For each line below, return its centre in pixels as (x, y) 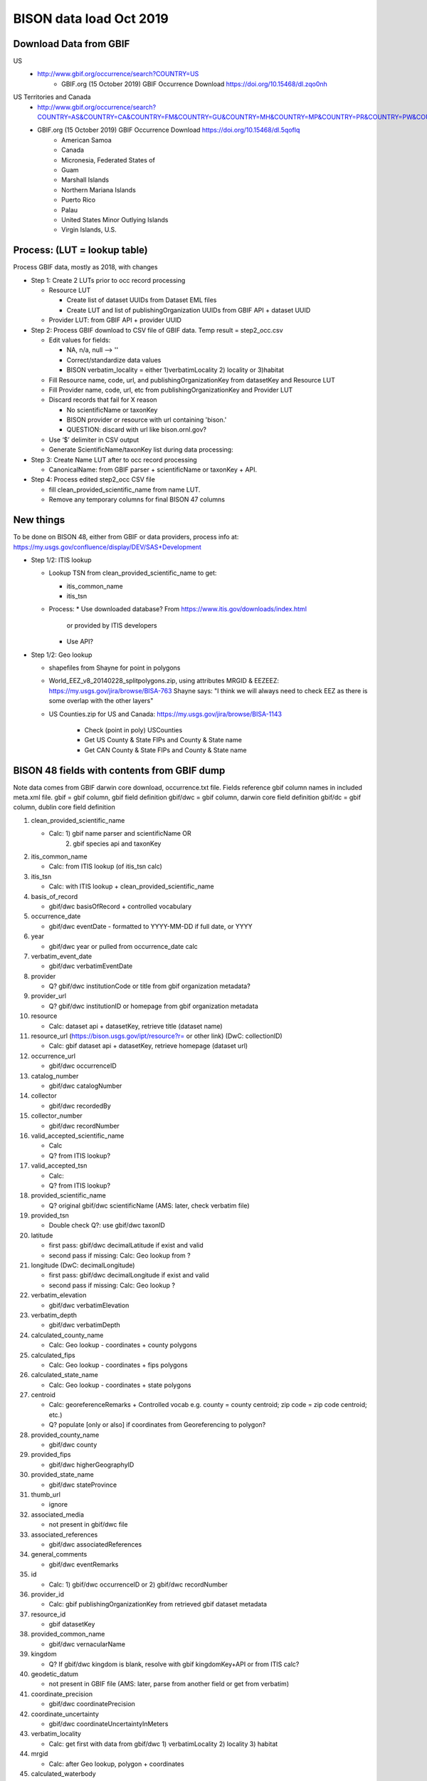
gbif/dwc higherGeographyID (91, 1465)
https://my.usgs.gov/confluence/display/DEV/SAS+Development (107, 547)
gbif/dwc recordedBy (80, 1106)
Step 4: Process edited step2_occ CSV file (93, 479)
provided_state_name (62, 1475)
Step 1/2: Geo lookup (62, 655)
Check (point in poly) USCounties (133, 729)
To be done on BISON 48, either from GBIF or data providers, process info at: (126, 537)
